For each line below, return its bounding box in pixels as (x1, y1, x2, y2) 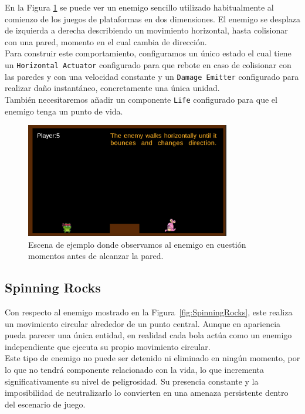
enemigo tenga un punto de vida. (5, 105, 123, 117)
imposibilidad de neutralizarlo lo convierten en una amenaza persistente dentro (5, 386, 289, 399)
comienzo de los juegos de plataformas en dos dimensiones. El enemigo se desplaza (5, 12, 300, 25)
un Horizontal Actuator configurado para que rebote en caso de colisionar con (5, 58, 292, 70)
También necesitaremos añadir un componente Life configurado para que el (5, 93, 277, 105)
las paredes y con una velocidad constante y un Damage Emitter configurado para (5, 70, 299, 82)
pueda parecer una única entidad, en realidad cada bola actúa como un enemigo (5, 329, 292, 341)
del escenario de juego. (5, 398, 86, 410)
